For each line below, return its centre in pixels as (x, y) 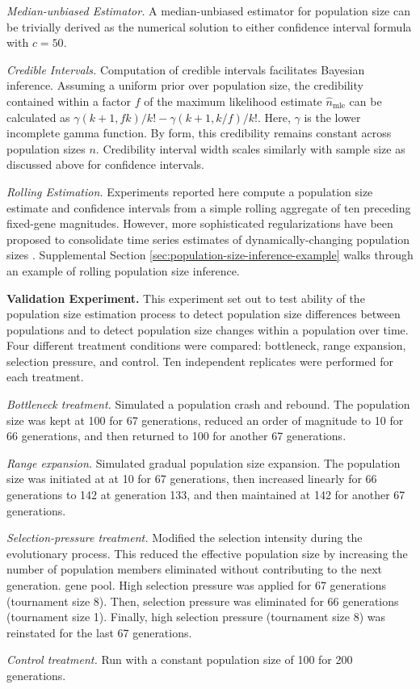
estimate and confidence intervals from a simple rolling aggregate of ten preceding (209, 207)
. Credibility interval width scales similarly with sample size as (250, 148)
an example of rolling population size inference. (123, 270)
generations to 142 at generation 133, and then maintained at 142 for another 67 (206, 495)
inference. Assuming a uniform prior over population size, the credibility (185, 85)
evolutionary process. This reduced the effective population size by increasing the (207, 553)
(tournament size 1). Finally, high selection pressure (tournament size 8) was (196, 617)
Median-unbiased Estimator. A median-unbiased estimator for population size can (208, 11)
